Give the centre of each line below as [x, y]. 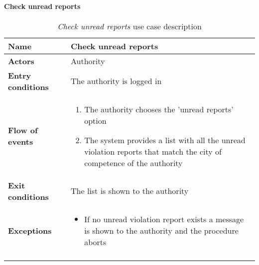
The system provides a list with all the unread [165, 140]
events [21, 142]
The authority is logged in [116, 81]
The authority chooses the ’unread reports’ [159, 109]
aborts [95, 242]
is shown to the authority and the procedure [161, 230]
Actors [21, 61]
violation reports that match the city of [153, 151]
